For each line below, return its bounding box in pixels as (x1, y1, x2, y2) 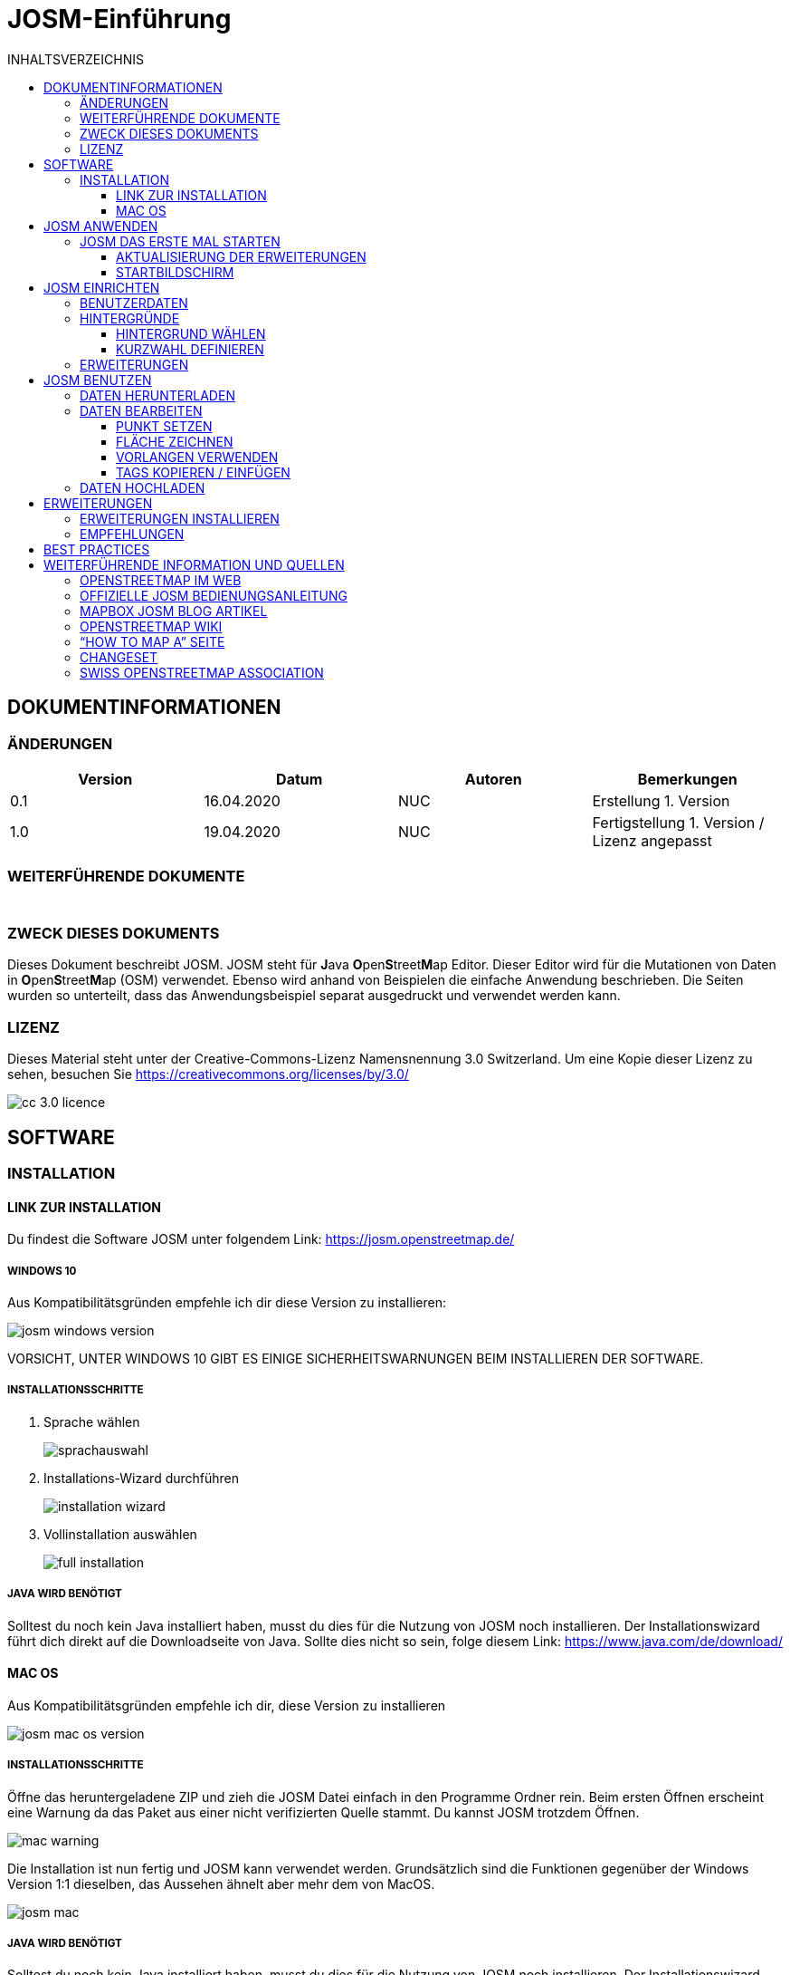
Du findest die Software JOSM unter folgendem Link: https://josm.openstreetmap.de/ (7, 1231, 515, 1248)
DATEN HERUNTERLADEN (80, 387, 235, 403)
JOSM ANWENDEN (43, 217, 158, 234)
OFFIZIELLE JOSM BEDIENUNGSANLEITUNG (80, 587, 347, 603)
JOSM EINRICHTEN (43, 279, 160, 295)
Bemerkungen (637, 769, 738, 788)
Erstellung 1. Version (592, 791, 730, 810)
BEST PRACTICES (43, 541, 150, 557)
